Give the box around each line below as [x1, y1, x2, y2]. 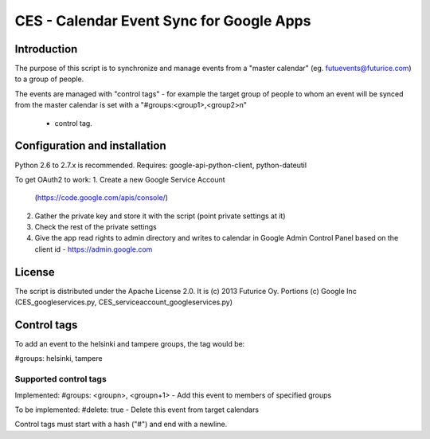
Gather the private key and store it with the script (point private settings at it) [34, 211, 286, 221]
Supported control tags [14, 374, 107, 385]
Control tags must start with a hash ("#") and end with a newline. [14, 419, 228, 429]
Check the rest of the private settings [34, 222, 157, 232]
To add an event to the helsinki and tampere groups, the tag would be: [14, 339, 245, 349]
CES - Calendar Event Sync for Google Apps [14, 12, 311, 29]
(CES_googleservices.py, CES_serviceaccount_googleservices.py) [14, 297, 233, 307]
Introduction [14, 42, 78, 56]
